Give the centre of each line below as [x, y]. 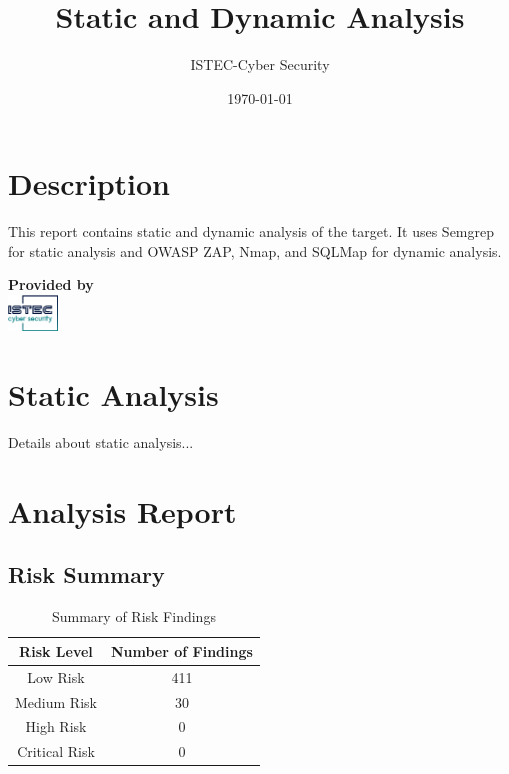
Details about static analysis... [101, 442]
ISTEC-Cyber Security [260, 64]
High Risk [56, 726]
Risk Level [56, 650]
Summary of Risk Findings [133, 616]
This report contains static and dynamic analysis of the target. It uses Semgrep [251, 231]
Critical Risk [56, 751]
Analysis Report [122, 510]
